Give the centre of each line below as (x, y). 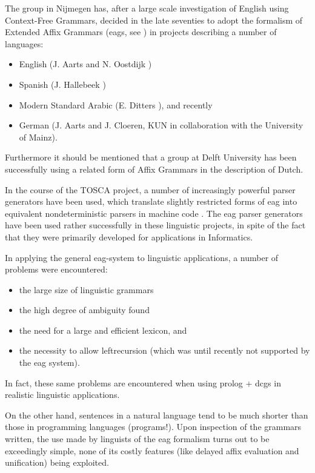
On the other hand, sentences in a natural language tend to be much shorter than (157, 415)
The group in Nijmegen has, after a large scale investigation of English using (147, 8)
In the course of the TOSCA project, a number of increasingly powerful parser (150, 189)
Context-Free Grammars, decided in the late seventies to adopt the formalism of (154, 20)
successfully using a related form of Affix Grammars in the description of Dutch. (154, 169)
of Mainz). (38, 137)
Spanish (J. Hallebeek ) (62, 84)
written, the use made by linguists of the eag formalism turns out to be (137, 439)
